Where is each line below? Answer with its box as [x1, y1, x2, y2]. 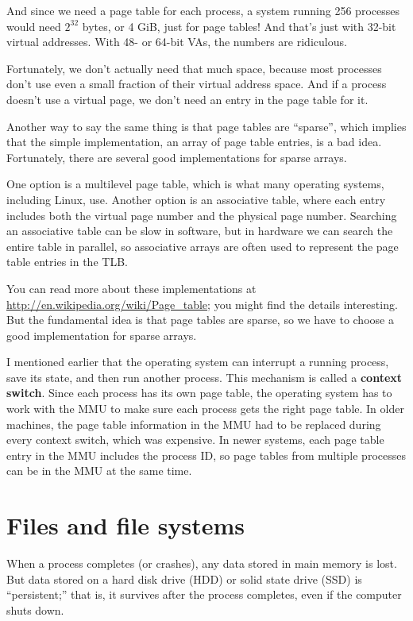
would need [6, 17, 61, 34]
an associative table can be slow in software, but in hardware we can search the [6, 222, 393, 239]
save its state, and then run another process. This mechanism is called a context [6, 368, 403, 385]
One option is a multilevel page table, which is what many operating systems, [6, 175, 384, 192]
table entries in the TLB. [6, 253, 128, 270]
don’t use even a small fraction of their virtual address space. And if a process [6, 75, 387, 92]
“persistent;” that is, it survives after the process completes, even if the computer [6, 586, 402, 603]
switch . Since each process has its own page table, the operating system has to [6, 384, 392, 401]
